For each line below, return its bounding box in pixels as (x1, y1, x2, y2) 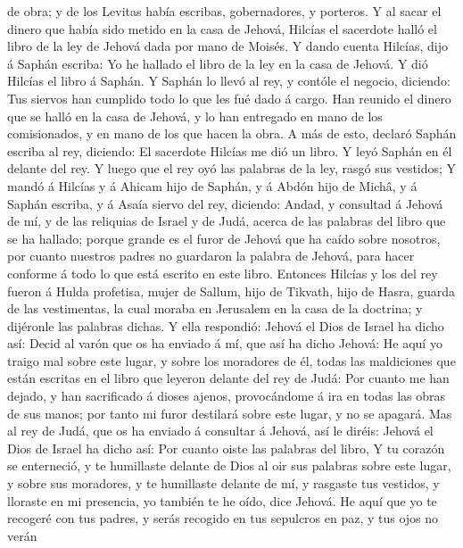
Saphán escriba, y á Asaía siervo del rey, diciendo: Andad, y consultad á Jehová (7, 194, 443, 212)
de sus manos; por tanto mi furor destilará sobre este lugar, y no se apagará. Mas (7, 403, 452, 422)
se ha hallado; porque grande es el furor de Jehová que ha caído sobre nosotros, (7, 228, 441, 247)
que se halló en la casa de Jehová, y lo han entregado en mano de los (7, 106, 383, 125)
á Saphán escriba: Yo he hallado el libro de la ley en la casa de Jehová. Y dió (7, 54, 428, 72)
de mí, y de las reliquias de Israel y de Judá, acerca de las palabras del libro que (7, 212, 446, 230)
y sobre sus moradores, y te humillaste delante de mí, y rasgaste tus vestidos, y (7, 474, 440, 493)
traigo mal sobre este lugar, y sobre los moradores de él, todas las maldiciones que (7, 351, 456, 369)
